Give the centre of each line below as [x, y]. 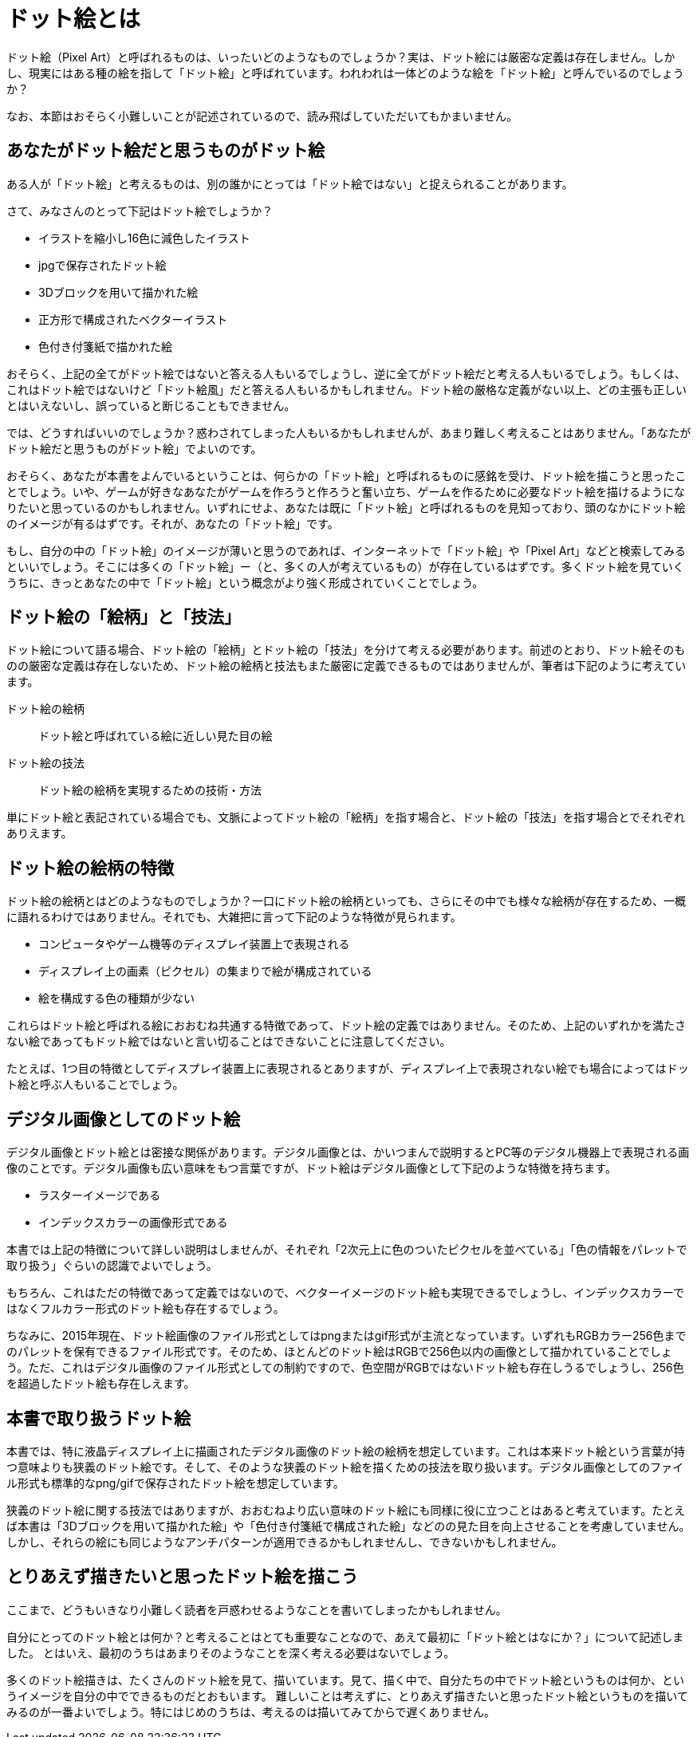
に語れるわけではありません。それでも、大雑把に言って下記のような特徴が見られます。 [234, 917]
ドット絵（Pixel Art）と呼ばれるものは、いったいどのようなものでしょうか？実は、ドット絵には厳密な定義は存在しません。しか [341, 57]
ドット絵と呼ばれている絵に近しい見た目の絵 [156, 736]
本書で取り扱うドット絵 [98, 1418]
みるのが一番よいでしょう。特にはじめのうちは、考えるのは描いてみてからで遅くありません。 [251, 1711]
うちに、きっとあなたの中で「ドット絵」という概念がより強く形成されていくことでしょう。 [245, 582]
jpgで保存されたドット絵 [102, 265]
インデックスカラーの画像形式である [133, 1223]
